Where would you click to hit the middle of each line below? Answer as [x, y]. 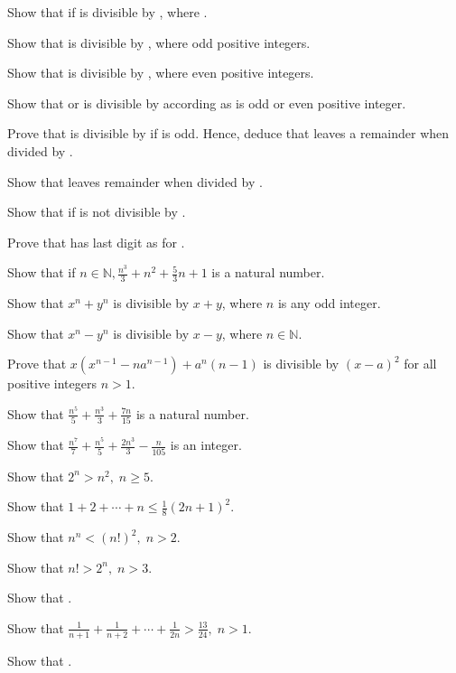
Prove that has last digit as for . [96, 242]
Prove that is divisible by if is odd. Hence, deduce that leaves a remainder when [228, 133]
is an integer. [206, 445]
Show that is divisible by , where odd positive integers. [159, 42]
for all [420, 364]
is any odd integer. [329, 303]
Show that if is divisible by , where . [107, 12]
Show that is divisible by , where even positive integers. [161, 73]
